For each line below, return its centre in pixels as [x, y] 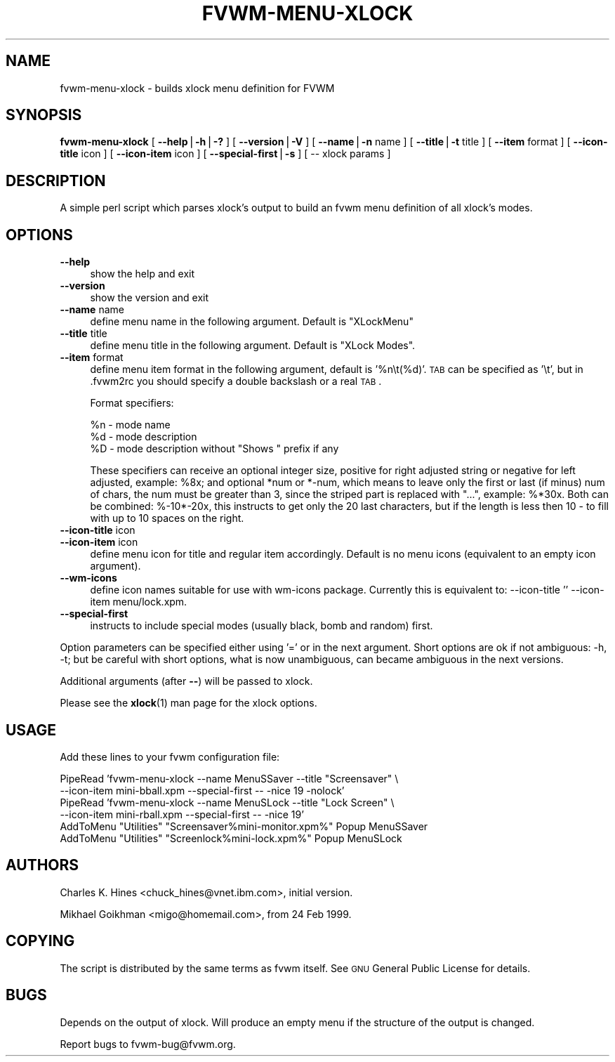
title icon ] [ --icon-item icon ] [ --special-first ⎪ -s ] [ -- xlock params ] [225, 154]
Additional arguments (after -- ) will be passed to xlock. [186, 681]
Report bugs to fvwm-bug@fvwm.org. [148, 1044]
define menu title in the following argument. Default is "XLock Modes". [253, 346]
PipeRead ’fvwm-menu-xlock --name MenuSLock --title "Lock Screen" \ [227, 802]
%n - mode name [130, 425]
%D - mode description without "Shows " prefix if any [214, 449]
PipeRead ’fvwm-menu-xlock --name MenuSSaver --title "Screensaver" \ [229, 778]
